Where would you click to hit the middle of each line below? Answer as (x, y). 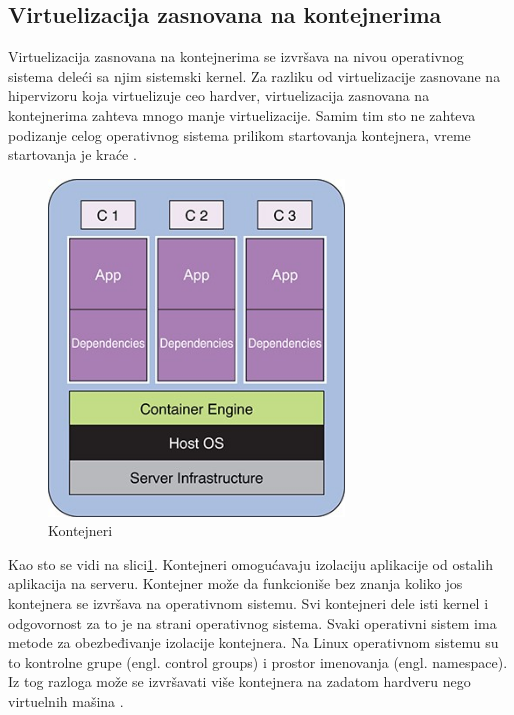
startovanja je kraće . (72, 154)
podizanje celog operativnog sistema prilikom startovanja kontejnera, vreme (239, 134)
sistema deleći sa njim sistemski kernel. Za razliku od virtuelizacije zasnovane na (254, 75)
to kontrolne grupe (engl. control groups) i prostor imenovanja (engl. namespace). (258, 661)
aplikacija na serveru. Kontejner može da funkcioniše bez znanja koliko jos (235, 583)
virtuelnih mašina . (66, 701)
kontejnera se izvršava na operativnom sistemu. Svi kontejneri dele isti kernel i (248, 603)
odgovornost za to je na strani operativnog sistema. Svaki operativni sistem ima (252, 622)
